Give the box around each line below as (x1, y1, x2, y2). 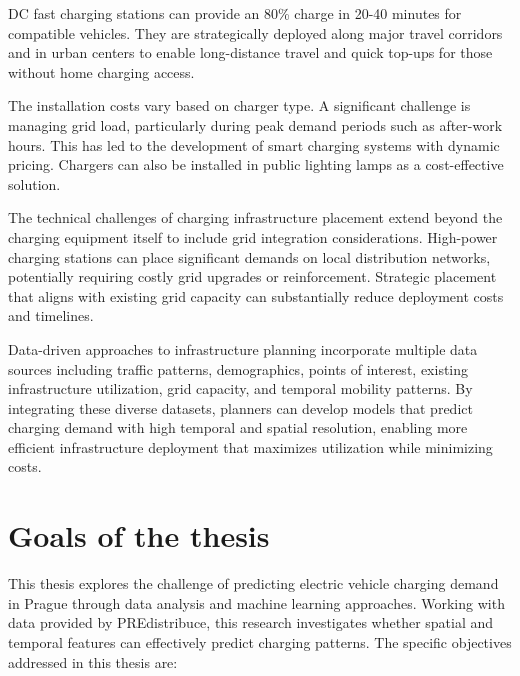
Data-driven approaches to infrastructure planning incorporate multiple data (8, 338, 478, 359)
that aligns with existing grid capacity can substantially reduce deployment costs (8, 285, 504, 306)
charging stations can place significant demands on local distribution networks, (8, 246, 491, 267)
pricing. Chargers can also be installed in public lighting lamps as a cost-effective (8, 154, 504, 175)
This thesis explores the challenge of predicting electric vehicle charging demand (8, 573, 499, 594)
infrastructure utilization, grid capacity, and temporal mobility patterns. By (8, 378, 473, 399)
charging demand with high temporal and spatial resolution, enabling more (8, 417, 468, 438)
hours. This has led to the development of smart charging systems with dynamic (8, 134, 500, 155)
